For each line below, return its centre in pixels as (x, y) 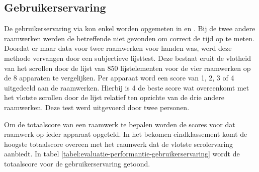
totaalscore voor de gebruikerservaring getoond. (77, 163)
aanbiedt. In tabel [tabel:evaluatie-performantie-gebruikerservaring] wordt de (122, 154)
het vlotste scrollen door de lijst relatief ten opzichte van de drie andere (114, 97)
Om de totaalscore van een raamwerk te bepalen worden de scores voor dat (120, 124)
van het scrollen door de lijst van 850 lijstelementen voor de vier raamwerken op (127, 68)
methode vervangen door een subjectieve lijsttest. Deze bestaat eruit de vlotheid (127, 58)
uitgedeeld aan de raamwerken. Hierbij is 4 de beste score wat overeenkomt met (127, 87)
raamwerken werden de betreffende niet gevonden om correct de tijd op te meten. (129, 38)
